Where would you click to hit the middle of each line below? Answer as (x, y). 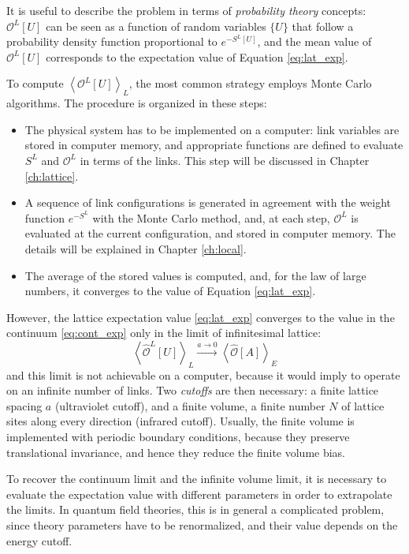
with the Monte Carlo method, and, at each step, (211, 217)
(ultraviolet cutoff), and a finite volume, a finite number (190, 405)
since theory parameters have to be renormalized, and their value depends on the (202, 525)
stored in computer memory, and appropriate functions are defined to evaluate (214, 145)
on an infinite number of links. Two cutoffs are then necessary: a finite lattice (193, 390)
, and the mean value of (314, 41)
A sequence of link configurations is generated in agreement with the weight (208, 202)
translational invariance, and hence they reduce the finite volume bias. (176, 452)
